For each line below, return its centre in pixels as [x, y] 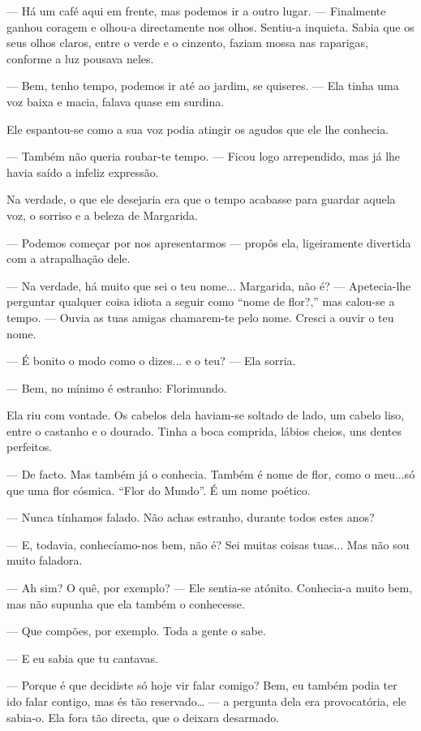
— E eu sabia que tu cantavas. [82, 658]
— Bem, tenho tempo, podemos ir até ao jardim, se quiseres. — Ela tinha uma [203, 86]
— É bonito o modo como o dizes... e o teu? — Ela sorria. [151, 361]
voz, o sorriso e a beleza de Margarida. [102, 215]
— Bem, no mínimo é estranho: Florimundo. [117, 387]
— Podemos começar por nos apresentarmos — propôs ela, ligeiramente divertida [209, 242]
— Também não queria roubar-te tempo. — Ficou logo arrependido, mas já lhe [204, 156]
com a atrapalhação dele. [69, 258]
